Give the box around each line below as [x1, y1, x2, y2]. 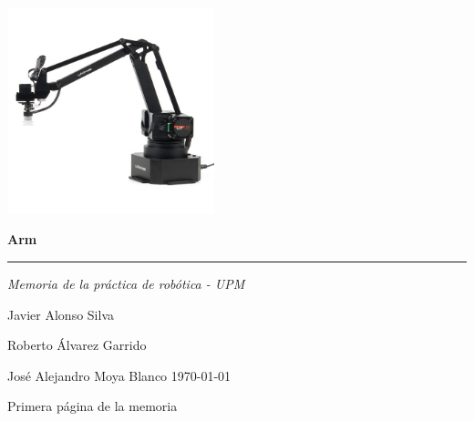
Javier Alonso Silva [7, 304, 114, 323]
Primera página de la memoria [7, 396, 178, 416]
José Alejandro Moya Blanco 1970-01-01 [7, 365, 232, 385]
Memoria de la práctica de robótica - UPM [7, 273, 245, 293]
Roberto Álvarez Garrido [7, 335, 147, 354]
